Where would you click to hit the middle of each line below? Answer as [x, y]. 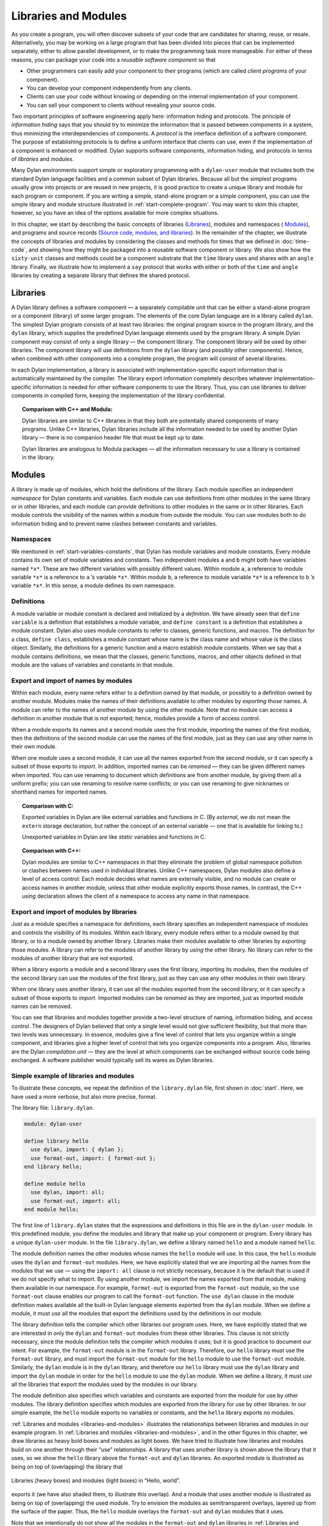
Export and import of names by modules [72, 681]
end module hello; [51, 1210]
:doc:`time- [295, 241]
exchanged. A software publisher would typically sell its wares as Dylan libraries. [113, 1060]
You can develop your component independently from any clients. [109, 88]
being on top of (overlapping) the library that [67, 1466]
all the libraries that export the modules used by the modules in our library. [104, 1384]
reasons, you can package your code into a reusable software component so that [113, 60]
